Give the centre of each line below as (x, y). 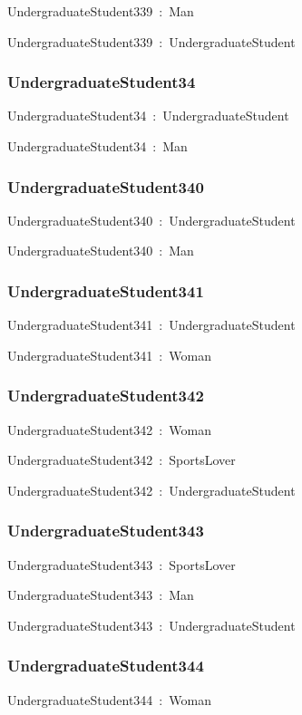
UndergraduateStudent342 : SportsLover (122, 460)
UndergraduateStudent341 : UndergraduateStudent (151, 325)
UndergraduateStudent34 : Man (97, 146)
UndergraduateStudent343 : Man (101, 595)
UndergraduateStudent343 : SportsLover (122, 564)
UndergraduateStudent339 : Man (101, 11)
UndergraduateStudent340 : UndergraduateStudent (151, 220)
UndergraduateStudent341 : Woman (109, 355)
